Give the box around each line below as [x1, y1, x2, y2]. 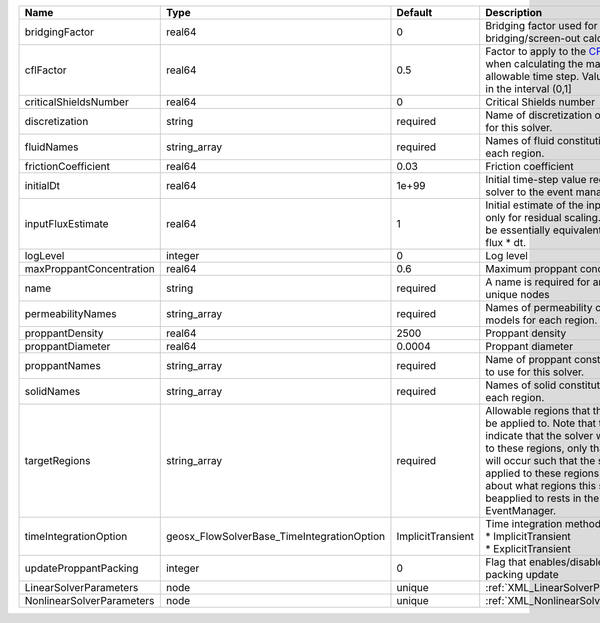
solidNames [24, 385, 81, 398]
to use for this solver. [485, 365, 585, 379]
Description [485, 6, 543, 19]
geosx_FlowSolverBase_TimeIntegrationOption [165, 530, 386, 543]
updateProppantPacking [24, 561, 139, 575]
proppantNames [24, 359, 102, 372]
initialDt [24, 179, 60, 192]
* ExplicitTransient [485, 542, 572, 555]
